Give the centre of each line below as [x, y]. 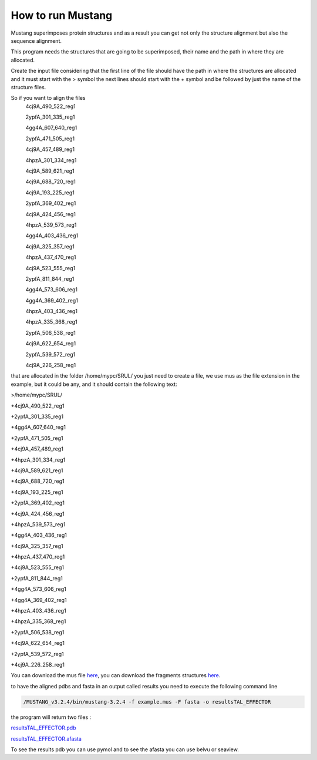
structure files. [28, 87]
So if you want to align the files [48, 98]
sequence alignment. [36, 41]
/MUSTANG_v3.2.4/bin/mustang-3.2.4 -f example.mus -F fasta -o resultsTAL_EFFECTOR [147, 702]
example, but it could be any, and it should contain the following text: [94, 384]
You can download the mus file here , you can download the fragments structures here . [116, 675]
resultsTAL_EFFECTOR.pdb [43, 728]
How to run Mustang [62, 15]
